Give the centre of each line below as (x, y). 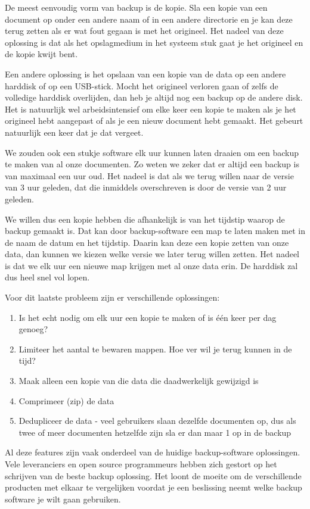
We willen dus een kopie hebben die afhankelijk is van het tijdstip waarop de (145, 219)
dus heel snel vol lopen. (47, 277)
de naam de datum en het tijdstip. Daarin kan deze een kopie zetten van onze (147, 242)
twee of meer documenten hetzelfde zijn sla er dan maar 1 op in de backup (155, 432)
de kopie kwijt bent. (41, 54)
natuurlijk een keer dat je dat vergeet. (74, 132)
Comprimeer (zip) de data (66, 400)
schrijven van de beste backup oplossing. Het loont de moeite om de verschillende (153, 475)
